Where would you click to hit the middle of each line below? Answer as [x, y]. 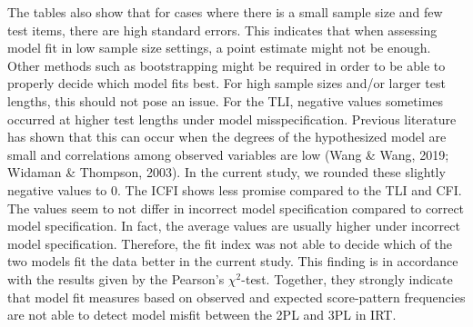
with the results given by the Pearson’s [116, 278]
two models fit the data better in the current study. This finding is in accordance [233, 261]
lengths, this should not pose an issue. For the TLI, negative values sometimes [226, 100]
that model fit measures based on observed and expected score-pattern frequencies [236, 297]
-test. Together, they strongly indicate [347, 278]
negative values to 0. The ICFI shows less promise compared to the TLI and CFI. [235, 189]
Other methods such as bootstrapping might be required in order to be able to [226, 65]
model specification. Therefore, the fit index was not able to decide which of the [230, 243]
